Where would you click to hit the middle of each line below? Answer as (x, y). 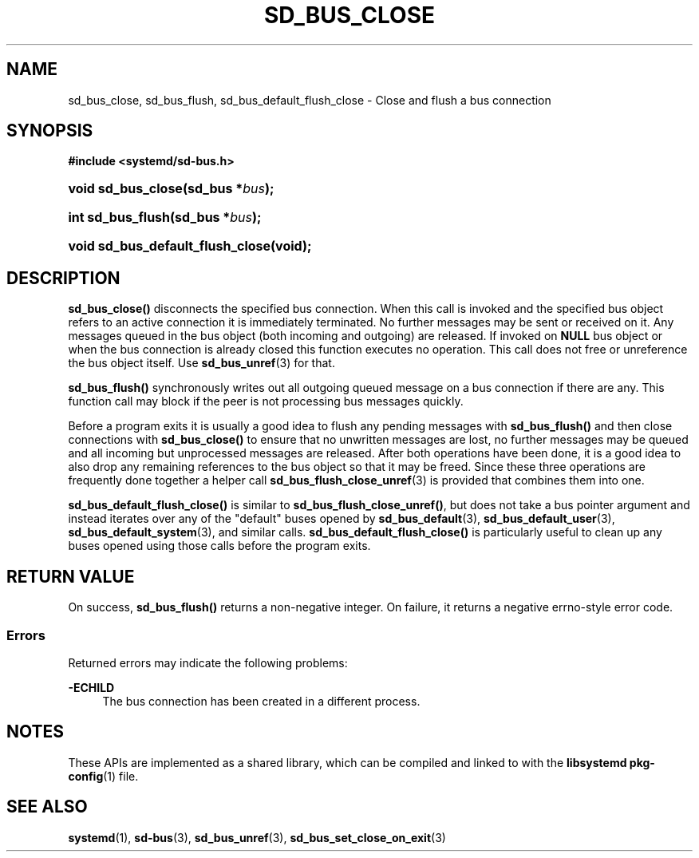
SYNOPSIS (50, 131)
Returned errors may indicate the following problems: (208, 662)
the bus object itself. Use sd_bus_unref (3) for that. (201, 363)
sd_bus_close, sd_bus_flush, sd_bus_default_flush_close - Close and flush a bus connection (310, 100)
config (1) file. (103, 776)
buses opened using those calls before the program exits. (219, 546)
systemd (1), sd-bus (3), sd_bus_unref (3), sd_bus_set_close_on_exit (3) (257, 837)
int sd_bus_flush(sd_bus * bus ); (165, 217)
